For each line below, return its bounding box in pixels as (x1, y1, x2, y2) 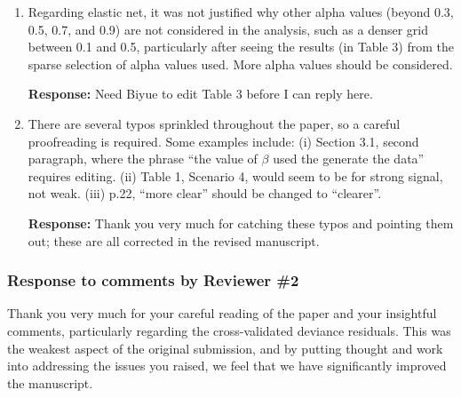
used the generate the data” (273, 149, 425, 168)
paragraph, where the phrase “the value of (28, 149, 258, 168)
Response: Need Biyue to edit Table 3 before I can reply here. (28, 84, 373, 103)
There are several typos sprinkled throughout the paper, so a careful (28, 114, 401, 132)
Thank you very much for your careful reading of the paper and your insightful (7, 304, 437, 322)
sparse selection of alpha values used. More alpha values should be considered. (28, 54, 453, 73)
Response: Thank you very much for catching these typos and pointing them (28, 213, 454, 232)
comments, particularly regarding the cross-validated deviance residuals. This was (7, 321, 451, 339)
